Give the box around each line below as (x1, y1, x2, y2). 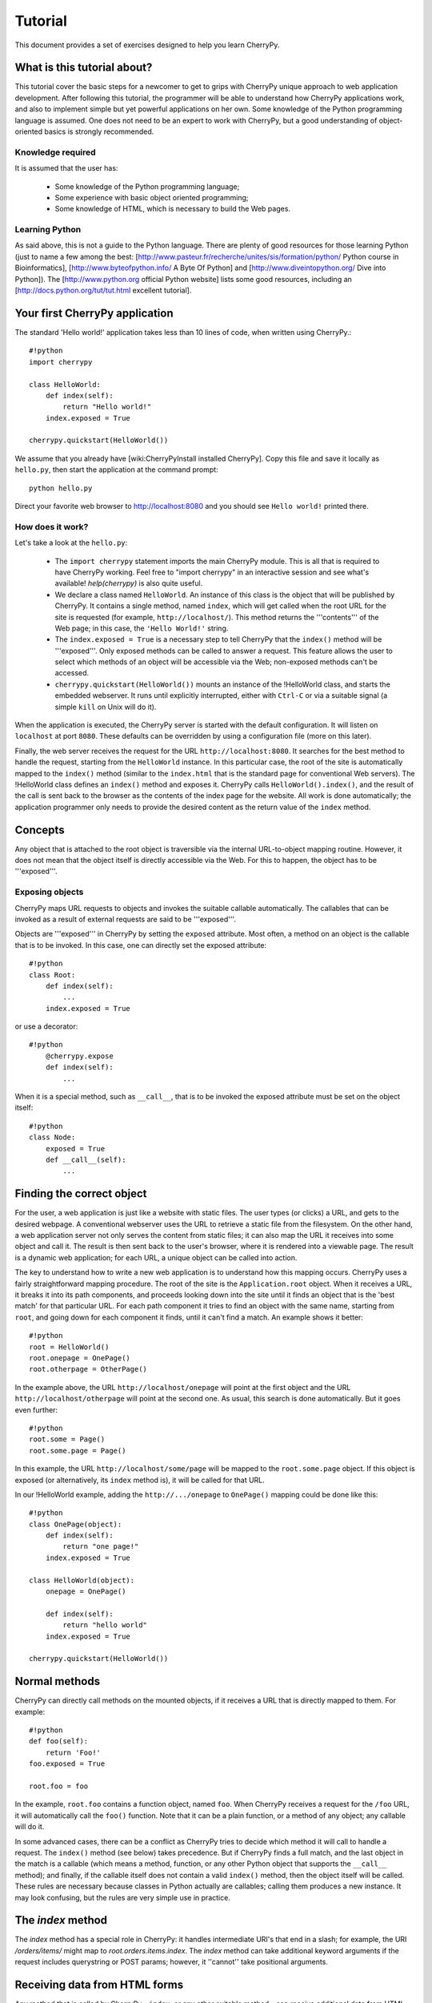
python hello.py (29, 483, 93, 493)
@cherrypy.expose (45, 1051, 114, 1061)
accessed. (54, 668, 90, 678)
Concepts (14, 823, 65, 836)
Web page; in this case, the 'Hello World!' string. (54, 623, 229, 633)
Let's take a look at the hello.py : (14, 538, 128, 548)
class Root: (29, 970, 76, 979)
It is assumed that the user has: (14, 163, 118, 173)
